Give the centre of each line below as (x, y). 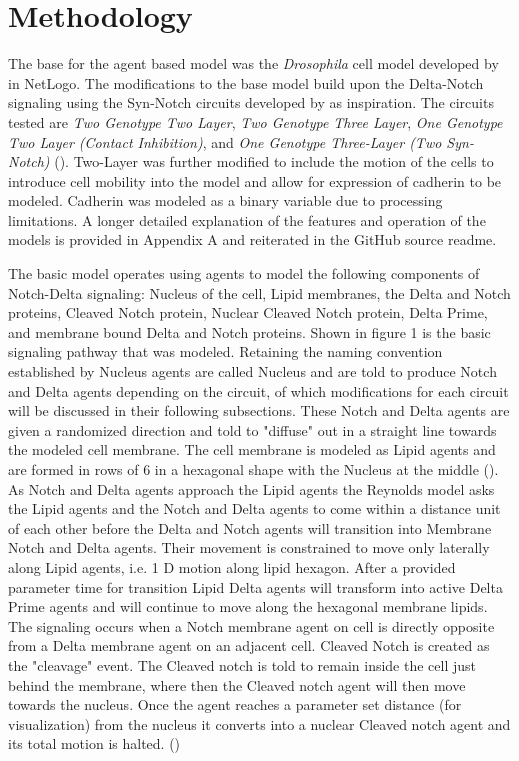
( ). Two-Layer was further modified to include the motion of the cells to (274, 161)
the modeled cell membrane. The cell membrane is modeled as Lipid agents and (252, 449)
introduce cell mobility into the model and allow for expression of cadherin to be (255, 180)
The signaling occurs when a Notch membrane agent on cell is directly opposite (251, 625)
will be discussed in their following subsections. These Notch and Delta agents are (259, 410)
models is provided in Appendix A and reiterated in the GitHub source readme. (252, 239)
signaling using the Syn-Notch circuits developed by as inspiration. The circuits (251, 102)
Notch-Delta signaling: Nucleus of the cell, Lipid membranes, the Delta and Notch (259, 292)
